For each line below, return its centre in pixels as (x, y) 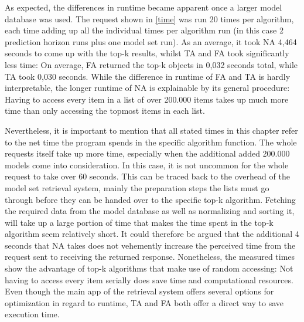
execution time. (32, 314)
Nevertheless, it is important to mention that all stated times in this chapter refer (151, 130)
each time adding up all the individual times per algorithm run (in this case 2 (144, 30)
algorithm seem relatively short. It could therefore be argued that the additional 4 (152, 234)
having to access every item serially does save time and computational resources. (149, 279)
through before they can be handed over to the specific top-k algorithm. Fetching (150, 199)
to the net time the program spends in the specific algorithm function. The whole (151, 142)
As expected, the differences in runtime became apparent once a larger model (144, 7)
